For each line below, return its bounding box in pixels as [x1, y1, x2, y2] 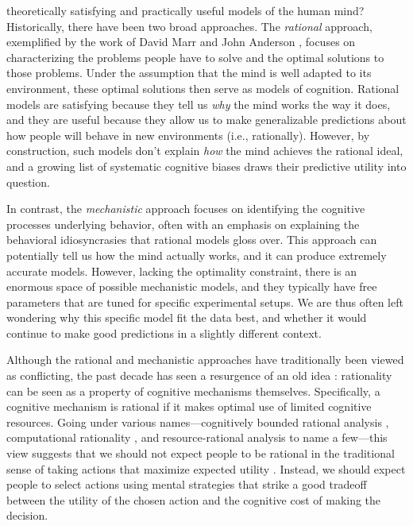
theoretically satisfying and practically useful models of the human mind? [6, 2, 365, 18]
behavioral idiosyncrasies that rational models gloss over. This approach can [6, 231, 377, 248]
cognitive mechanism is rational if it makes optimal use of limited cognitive [6, 398, 372, 415]
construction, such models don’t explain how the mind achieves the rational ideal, [6, 142, 403, 159]
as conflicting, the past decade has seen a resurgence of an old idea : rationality [6, 367, 392, 384]
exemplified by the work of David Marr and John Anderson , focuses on [6, 33, 356, 50]
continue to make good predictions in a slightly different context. [6, 324, 322, 341]
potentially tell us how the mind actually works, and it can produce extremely [6, 246, 387, 263]
